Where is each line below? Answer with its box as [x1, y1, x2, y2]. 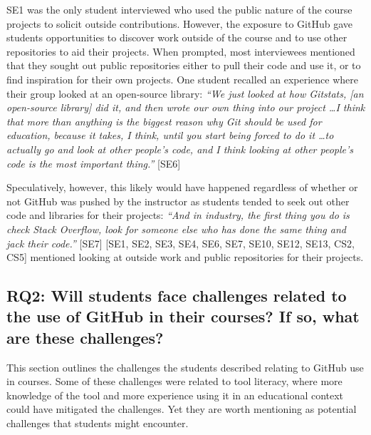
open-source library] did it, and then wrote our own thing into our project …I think [6, 100, 365, 115]
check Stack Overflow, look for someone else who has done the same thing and [6, 221, 346, 236]
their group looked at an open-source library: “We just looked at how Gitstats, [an [6, 86, 364, 101]
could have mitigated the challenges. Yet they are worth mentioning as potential [6, 401, 357, 416]
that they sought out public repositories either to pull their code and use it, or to [6, 58, 361, 73]
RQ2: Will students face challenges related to [6, 285, 347, 307]
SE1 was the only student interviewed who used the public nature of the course [6, 2, 352, 16]
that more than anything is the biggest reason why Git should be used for [6, 113, 322, 128]
